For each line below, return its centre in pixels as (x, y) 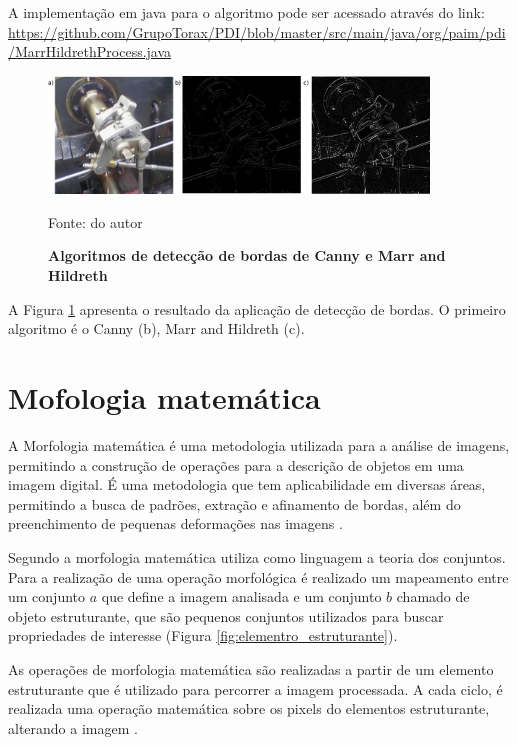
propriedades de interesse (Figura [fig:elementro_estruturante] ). (203, 635)
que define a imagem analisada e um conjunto (241, 596)
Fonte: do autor (95, 221)
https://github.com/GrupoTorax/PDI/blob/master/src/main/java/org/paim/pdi (257, 31)
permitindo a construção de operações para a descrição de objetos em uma (236, 464)
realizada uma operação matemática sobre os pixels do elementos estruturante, (249, 708)
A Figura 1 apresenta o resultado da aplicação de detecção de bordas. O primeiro (257, 308)
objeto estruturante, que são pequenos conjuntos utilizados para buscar (226, 615)
